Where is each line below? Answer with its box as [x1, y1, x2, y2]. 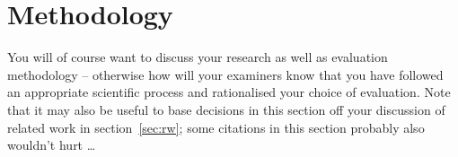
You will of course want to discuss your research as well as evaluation [7, 48, 388, 66]
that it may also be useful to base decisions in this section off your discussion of [7, 100, 445, 118]
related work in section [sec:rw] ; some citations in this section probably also [7, 118, 425, 136]
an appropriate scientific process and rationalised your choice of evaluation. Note [7, 83, 451, 101]
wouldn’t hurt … [7, 135, 96, 154]
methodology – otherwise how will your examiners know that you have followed [7, 65, 444, 83]
